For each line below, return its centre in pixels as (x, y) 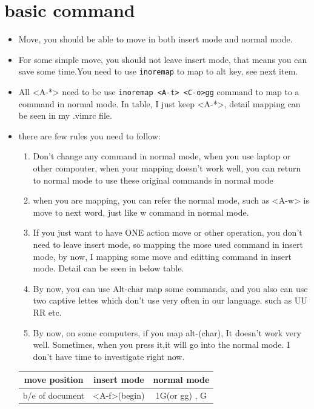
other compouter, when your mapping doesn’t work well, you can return (167, 168)
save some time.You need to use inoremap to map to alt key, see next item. (158, 71)
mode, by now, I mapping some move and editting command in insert (162, 256)
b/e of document (54, 395)
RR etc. (47, 312)
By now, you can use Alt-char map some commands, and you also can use (170, 288)
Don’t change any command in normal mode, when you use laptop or (162, 156)
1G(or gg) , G (181, 395)
